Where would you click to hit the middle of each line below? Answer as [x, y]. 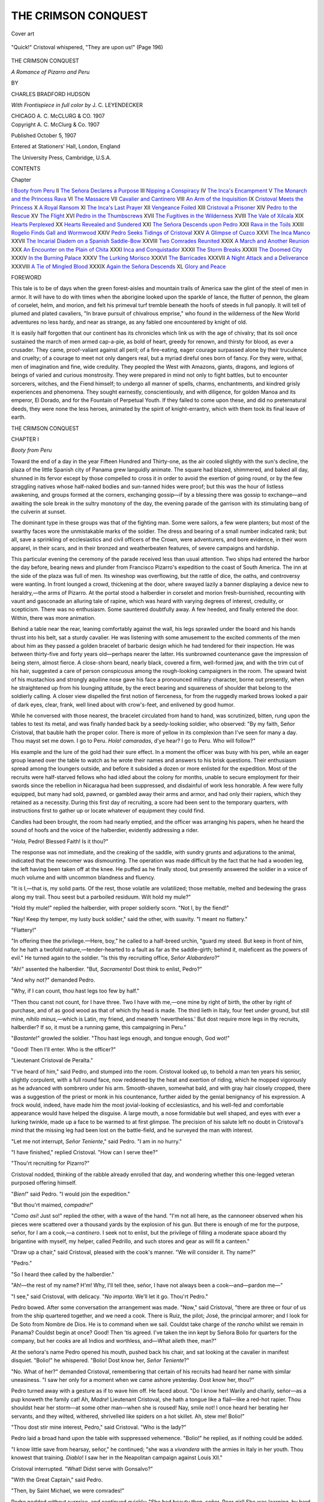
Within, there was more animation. [53, 618]
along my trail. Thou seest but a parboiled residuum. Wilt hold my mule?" [101, 897]
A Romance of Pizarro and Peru [50, 71]
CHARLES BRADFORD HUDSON [50, 94]
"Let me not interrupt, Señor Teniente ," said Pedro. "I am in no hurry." [97, 1141]
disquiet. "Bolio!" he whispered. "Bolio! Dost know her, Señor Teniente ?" [100, 1360]
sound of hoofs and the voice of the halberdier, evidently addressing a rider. [105, 830]
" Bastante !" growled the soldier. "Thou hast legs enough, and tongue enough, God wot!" [121, 1038]
